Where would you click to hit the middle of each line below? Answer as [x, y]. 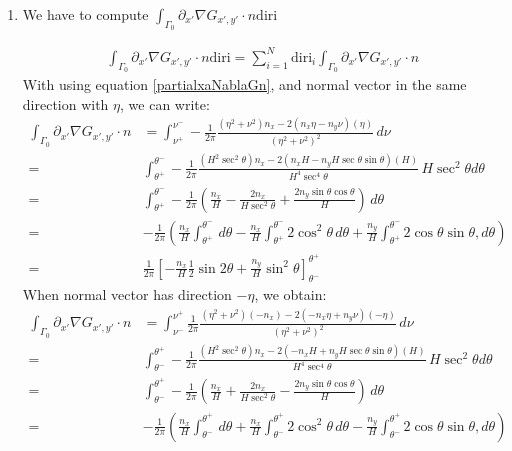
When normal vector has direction [127, 294]
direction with [65, 103]
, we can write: [165, 103]
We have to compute [85, 14]
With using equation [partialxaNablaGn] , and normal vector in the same [244, 83]
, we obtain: [290, 294]
